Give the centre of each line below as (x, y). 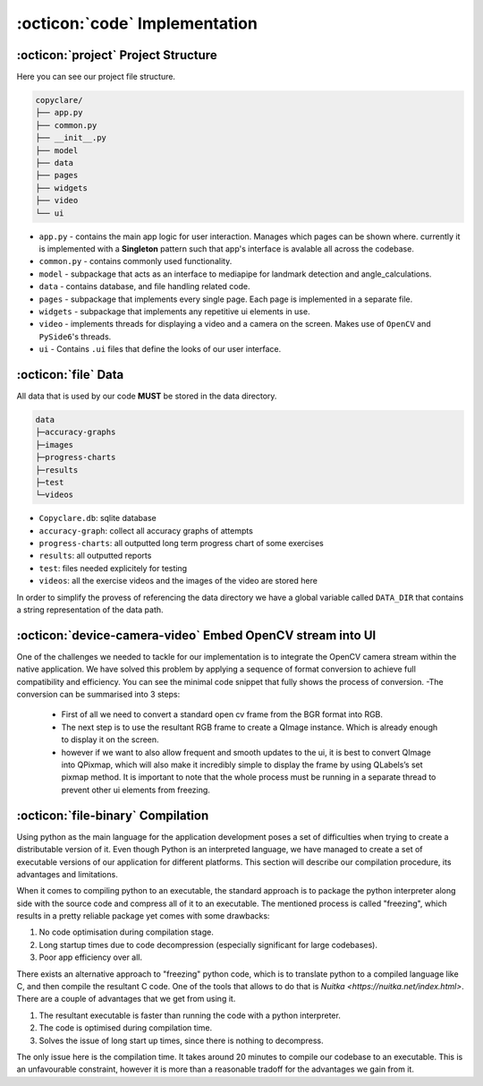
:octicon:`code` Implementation (137, 23)
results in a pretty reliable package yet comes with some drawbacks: (143, 916)
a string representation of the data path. (90, 610)
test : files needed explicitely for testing (113, 568)
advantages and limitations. (67, 874)
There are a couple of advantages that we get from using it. (126, 999)
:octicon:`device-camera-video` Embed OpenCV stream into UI (196, 635)
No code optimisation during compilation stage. (126, 932)
